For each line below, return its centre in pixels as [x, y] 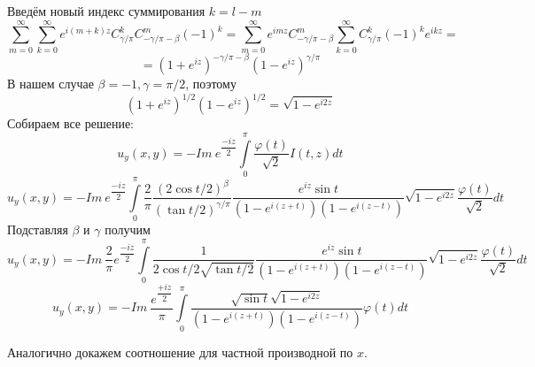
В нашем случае [50, 84]
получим [128, 229]
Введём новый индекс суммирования [106, 11]
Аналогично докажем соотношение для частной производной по [180, 352]
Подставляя [38, 229]
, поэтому [211, 84]
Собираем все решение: [70, 123]
